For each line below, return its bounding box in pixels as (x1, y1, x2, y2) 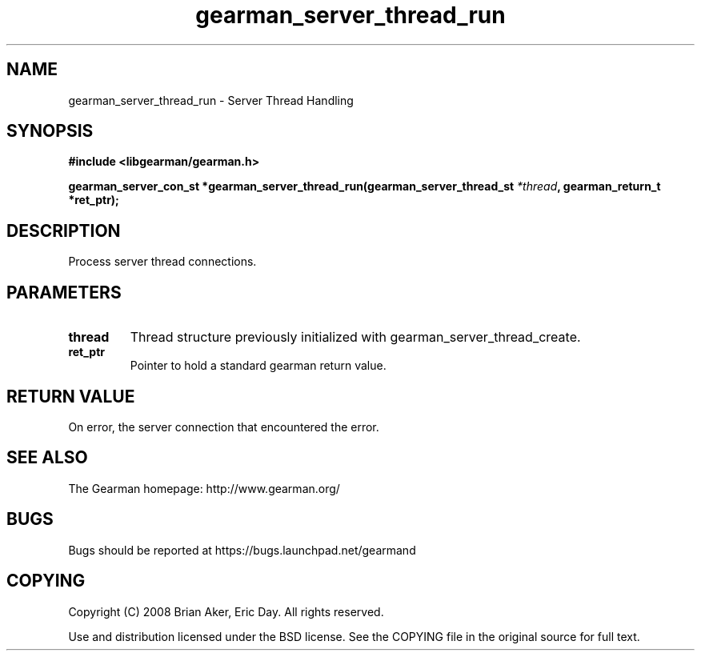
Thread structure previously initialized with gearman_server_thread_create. (130, 329, 581, 346)
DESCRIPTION (6, 220, 121, 241)
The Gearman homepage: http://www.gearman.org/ (68, 481, 340, 495)
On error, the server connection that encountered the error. (68, 419, 379, 434)
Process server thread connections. (68, 254, 257, 269)
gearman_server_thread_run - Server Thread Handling (68, 93, 354, 107)
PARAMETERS (6, 282, 122, 302)
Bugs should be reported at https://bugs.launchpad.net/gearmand (68, 543, 416, 557)
